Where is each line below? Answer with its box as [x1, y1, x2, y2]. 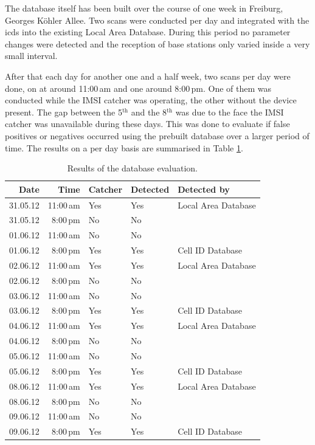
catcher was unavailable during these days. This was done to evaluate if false [5, 117, 290, 130]
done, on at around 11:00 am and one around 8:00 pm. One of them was [5, 81, 272, 94]
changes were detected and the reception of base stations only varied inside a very [5, 37, 310, 50]
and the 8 [131, 105, 167, 118]
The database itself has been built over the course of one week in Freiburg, [5, 2, 283, 14]
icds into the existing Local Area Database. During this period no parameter [5, 26, 291, 38]
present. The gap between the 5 [5, 105, 122, 118]
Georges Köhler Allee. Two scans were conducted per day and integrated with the [5, 13, 310, 26]
